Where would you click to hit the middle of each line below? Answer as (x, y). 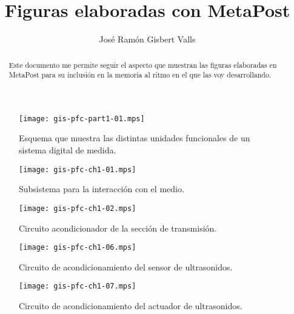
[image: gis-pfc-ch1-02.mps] (78, 208)
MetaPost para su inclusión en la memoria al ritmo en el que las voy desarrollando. (140, 75)
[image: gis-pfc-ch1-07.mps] (78, 286)
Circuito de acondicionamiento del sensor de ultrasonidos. (126, 266)
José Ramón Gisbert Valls (147, 39)
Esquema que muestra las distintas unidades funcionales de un (135, 138)
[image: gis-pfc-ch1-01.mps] (78, 169)
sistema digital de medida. (68, 150)
